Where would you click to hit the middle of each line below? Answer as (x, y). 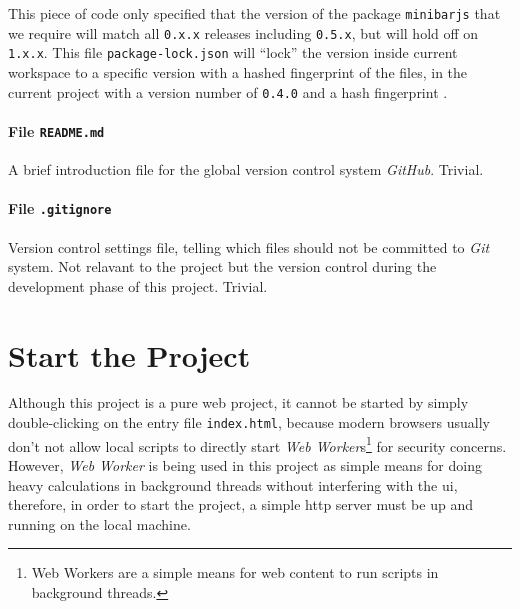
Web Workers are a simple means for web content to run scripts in (235, 572)
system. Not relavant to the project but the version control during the (222, 266)
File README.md (56, 130)
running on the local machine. (99, 523)
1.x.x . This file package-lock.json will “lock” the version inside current (233, 52)
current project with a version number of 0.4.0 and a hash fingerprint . (228, 91)
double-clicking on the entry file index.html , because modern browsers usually (249, 422)
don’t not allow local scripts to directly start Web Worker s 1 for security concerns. (257, 444)
